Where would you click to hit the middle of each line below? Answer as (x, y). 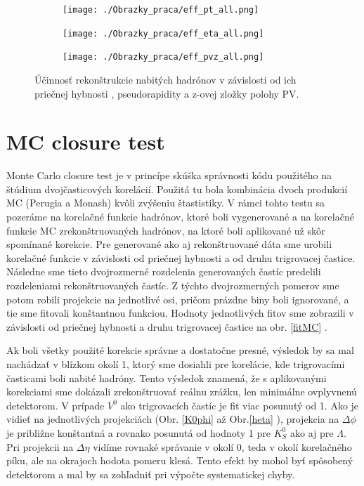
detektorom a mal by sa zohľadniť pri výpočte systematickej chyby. (151, 474)
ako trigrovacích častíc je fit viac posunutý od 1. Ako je (240, 405)
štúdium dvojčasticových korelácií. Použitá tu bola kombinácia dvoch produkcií (177, 189)
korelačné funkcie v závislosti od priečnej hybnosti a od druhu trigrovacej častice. (181, 257)
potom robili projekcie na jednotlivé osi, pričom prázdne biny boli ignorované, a (178, 299)
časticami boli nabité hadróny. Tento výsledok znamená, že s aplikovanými (167, 377)
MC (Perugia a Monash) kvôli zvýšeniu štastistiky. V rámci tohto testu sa (166, 203)
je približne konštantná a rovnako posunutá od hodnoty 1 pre (138, 432)
